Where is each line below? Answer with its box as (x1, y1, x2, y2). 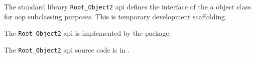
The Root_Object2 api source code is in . (4, 44, 130, 55)
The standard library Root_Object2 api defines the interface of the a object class (4, 1, 251, 11)
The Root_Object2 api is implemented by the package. (4, 28, 171, 38)
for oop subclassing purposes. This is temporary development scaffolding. (4, 11, 227, 21)
